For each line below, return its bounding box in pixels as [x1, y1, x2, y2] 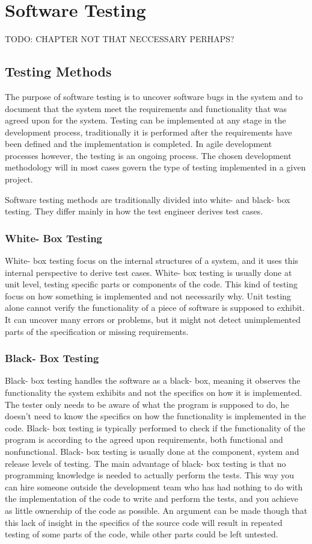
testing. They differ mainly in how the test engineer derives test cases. [5, 205, 263, 217]
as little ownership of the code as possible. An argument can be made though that [5, 504, 308, 516]
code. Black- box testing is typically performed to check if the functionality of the [5, 421, 305, 434]
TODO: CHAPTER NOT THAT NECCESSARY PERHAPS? [5, 33, 234, 45]
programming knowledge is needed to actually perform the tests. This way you [5, 469, 295, 481]
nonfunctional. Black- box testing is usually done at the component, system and [5, 445, 299, 458]
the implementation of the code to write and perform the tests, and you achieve [5, 492, 298, 505]
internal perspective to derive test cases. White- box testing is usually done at [5, 266, 292, 278]
